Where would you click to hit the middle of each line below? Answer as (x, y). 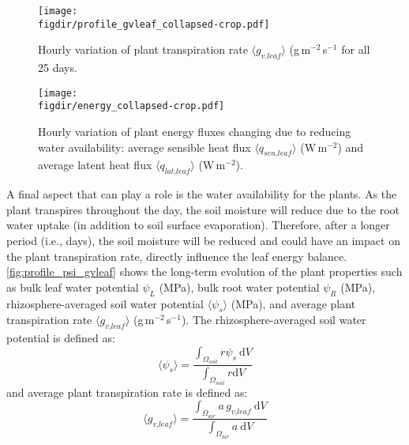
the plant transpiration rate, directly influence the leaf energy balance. (177, 256)
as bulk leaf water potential (73, 287)
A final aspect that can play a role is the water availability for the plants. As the (202, 194)
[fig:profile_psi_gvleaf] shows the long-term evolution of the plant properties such (204, 272)
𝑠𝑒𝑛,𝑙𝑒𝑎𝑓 (278, 154)
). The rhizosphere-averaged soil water (274, 320)
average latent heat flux (95, 165)
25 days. (58, 68)
